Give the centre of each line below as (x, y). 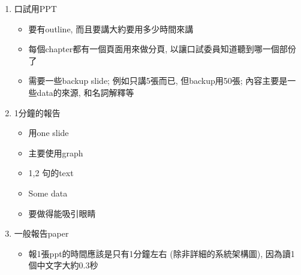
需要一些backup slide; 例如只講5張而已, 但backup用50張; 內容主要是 (158, 81)
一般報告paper (41, 233)
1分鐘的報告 (37, 112)
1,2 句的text (51, 173)
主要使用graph (56, 152)
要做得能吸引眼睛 (62, 213)
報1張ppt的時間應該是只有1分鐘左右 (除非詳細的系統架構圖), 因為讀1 (162, 253)
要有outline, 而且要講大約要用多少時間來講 (111, 28)
